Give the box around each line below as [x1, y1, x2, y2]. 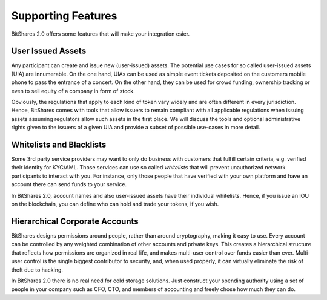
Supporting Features [11, 9, 117, 22]
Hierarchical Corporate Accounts [11, 216, 139, 226]
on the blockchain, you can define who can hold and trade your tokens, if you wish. [11, 200, 219, 208]
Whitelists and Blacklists [11, 140, 107, 149]
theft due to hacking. [11, 266, 64, 273]
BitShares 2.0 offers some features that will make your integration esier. [11, 30, 190, 37]
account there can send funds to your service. [11, 181, 127, 188]
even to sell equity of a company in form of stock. [11, 87, 136, 94]
